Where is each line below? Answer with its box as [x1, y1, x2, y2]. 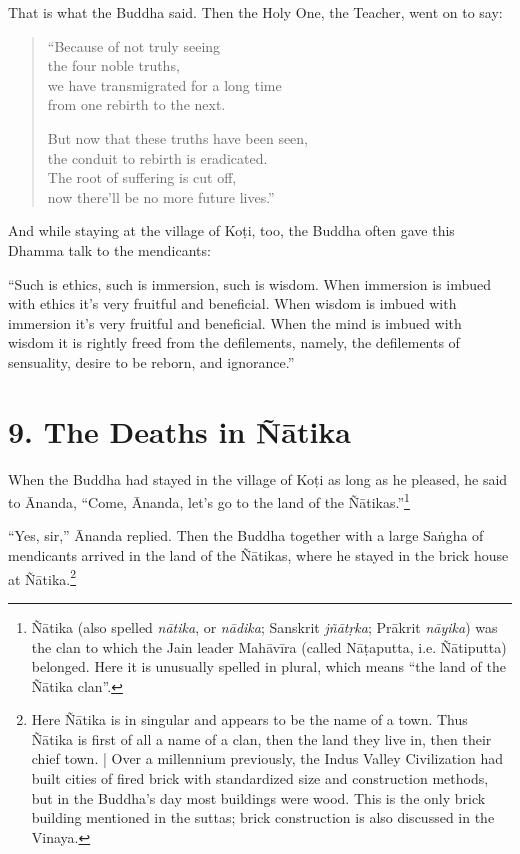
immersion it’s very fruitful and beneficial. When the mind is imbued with [8, 312, 462, 333]
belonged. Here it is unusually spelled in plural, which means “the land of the [31, 656, 506, 677]
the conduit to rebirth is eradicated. [47, 147, 268, 168]
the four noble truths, [47, 55, 180, 76]
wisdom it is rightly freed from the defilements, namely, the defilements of [8, 332, 460, 353]
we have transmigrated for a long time [47, 74, 282, 95]
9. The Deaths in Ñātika [8, 410, 351, 451]
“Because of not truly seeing [47, 35, 221, 56]
